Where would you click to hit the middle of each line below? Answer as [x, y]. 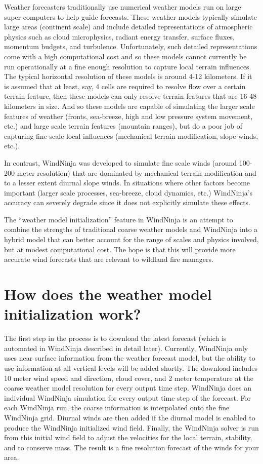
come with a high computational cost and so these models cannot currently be [125, 56]
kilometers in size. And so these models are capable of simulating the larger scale [129, 106]
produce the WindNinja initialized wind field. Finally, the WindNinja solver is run [131, 427]
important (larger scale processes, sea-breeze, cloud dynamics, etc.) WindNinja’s [128, 192]
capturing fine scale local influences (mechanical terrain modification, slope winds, [131, 136]
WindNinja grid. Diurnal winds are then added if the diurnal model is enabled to [130, 417]
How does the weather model [108, 294]
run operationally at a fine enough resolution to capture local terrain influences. [128, 66]
